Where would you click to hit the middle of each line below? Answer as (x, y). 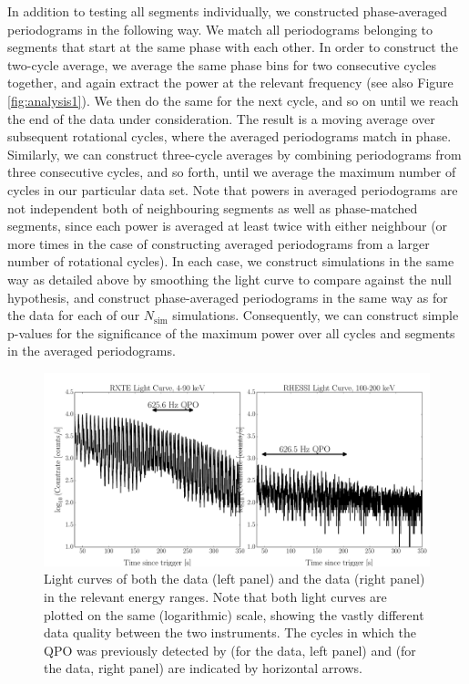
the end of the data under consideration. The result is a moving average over (221, 118)
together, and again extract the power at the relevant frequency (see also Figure (230, 83)
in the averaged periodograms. (92, 351)
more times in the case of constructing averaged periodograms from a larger (219, 243)
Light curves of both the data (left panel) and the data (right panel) (234, 579)
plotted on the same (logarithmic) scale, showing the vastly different (234, 614)
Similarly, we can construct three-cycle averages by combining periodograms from (234, 154)
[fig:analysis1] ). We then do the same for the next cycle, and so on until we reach (233, 100)
